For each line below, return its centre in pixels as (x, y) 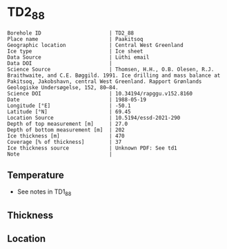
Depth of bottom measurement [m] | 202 (66, 130)
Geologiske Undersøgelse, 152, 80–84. (63, 87)
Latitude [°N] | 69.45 (69, 111)
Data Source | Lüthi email (78, 57)
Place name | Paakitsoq (75, 39)
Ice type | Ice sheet (75, 51)
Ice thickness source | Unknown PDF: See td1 (92, 148)
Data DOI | (60, 63)
